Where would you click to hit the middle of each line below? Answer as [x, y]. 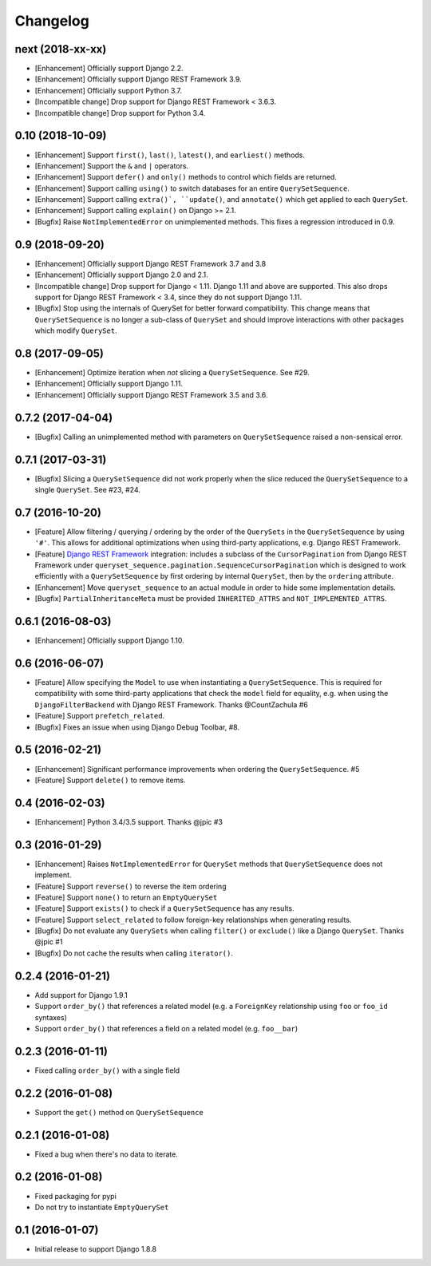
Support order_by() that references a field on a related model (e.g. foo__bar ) [166, 1028]
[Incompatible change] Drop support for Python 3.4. [120, 113]
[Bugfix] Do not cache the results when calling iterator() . [134, 953]
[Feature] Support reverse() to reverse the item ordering [130, 886]
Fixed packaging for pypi [76, 1196]
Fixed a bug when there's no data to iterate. [107, 1154]
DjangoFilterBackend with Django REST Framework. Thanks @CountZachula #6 [172, 704]
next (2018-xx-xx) [61, 49]
